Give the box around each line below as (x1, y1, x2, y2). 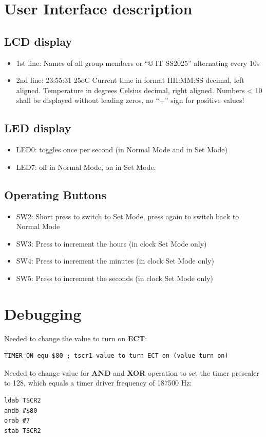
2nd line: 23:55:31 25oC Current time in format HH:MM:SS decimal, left (16, 75, 244, 85)
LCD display (4, 33, 72, 49)
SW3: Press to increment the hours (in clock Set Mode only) (16, 238, 207, 249)
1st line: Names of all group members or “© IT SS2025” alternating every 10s (16, 57, 260, 68)
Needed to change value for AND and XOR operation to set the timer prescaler (4, 367, 259, 378)
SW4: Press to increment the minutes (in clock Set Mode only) (16, 255, 214, 266)
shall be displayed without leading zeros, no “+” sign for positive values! (16, 95, 244, 106)
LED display (4, 120, 71, 136)
